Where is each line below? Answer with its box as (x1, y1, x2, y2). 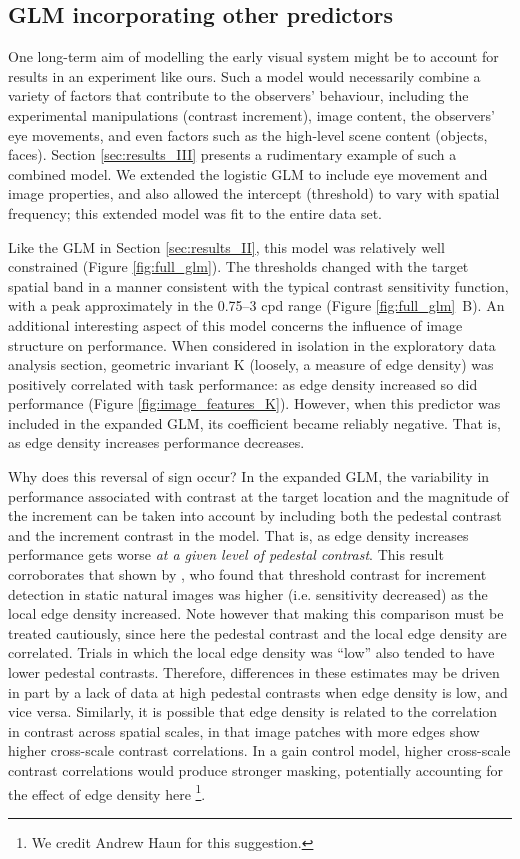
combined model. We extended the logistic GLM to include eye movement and (8, 163, 488, 184)
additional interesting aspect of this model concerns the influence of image (8, 314, 463, 335)
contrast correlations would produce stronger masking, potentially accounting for (8, 759, 503, 780)
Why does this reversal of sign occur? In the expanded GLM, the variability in (8, 466, 490, 487)
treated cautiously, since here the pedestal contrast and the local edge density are (8, 622, 507, 643)
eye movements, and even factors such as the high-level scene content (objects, (8, 124, 488, 145)
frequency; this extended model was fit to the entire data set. (8, 202, 383, 223)
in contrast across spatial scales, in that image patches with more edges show (8, 720, 480, 741)
